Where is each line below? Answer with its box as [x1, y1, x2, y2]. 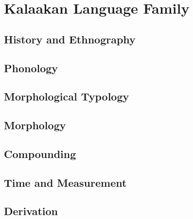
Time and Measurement [4, 175, 127, 190]
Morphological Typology [4, 89, 129, 104]
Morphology [4, 118, 66, 133]
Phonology [4, 60, 58, 75]
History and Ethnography [4, 31, 136, 46]
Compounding [4, 146, 76, 161]
